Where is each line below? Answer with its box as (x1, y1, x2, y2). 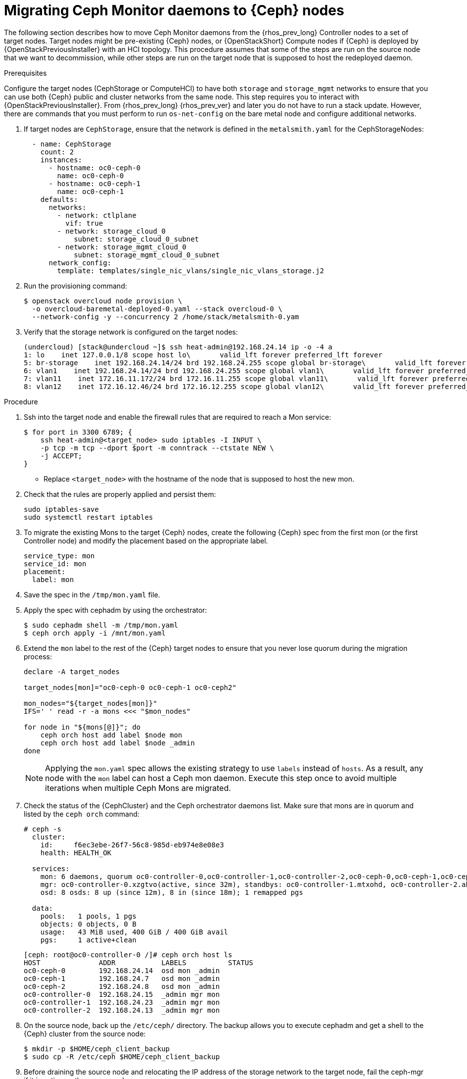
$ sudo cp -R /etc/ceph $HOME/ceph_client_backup (24, 1052, 220, 1061)
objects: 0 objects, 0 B (40, 920, 137, 928)
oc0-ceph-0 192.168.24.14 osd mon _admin (24, 966, 220, 975)
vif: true (65, 219, 103, 227)
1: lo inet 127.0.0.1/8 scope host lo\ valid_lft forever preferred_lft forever (24, 350, 382, 359)
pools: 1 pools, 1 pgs (40, 912, 137, 920)
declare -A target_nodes (24, 667, 120, 676)
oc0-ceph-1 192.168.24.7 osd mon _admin (24, 974, 220, 982)
